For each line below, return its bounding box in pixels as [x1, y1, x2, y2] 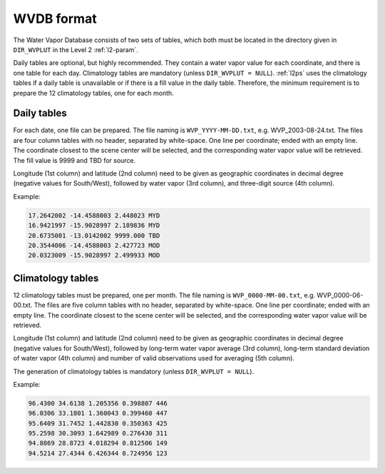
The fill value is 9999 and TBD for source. [13, 156, 136, 164]
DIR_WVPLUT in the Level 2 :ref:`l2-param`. [13, 45, 139, 54]
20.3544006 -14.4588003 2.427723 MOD [28, 241, 160, 249]
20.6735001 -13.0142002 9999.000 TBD [28, 231, 160, 239]
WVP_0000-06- [316, 291, 364, 299]
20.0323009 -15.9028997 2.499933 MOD [28, 251, 160, 260]
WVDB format [13, 11, 97, 26]
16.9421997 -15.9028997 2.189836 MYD [28, 221, 160, 230]
